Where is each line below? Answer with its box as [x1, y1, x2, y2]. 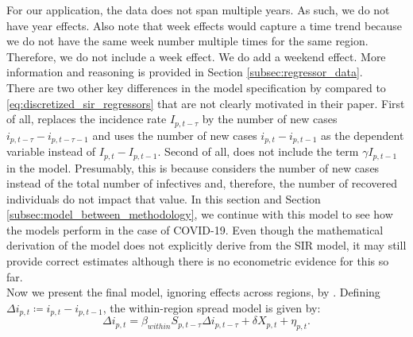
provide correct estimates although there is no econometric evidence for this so [6, 253, 389, 269]
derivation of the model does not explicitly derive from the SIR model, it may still [6, 237, 407, 254]
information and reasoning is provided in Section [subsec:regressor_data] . [6, 64, 363, 80]
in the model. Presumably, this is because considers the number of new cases [6, 159, 380, 176]
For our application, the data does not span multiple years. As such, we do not [6, 2, 390, 17]
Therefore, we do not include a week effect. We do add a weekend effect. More [6, 48, 386, 64]
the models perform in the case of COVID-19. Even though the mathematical [6, 221, 384, 238]
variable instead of [6, 143, 96, 160]
